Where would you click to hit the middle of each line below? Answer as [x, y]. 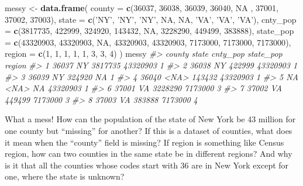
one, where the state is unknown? [65, 176]
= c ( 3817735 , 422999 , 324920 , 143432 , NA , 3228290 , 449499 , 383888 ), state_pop [149, 31]
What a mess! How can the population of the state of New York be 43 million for [150, 119]
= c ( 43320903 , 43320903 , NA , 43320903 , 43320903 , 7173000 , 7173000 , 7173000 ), [148, 42]
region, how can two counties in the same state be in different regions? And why [149, 154]
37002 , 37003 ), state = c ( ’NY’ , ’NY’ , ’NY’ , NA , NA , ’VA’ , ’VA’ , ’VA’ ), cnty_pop [151, 19]
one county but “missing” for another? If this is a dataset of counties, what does [149, 130]
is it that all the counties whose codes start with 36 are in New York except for [147, 165]
